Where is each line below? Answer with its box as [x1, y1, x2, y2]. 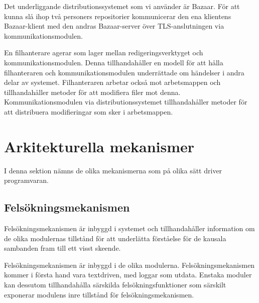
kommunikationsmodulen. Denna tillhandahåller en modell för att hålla [4, 57, 223, 67]
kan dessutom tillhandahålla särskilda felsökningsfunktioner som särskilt [4, 279, 226, 290]
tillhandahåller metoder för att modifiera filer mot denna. [4, 86, 181, 97]
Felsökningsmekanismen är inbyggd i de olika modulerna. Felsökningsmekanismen [4, 259, 255, 270]
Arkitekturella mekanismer [4, 136, 195, 156]
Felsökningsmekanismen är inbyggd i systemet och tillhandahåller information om [4, 223, 255, 234]
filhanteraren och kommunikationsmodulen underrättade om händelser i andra [4, 67, 244, 77]
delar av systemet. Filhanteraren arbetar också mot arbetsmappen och [4, 77, 221, 87]
